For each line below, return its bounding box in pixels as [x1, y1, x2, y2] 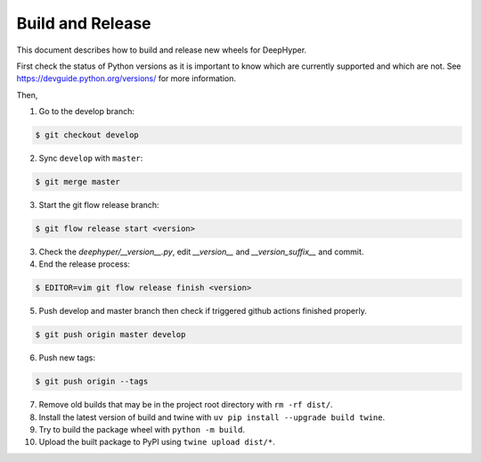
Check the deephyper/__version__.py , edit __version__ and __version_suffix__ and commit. [38, 246, 364, 258]
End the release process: [38, 259, 131, 269]
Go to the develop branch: [38, 106, 135, 117]
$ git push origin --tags [35, 376, 149, 387]
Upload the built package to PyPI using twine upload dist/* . [38, 437, 275, 448]
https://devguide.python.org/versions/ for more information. [16, 73, 236, 84]
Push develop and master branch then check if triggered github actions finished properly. [38, 306, 367, 317]
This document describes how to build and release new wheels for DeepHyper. [16, 45, 307, 55]
